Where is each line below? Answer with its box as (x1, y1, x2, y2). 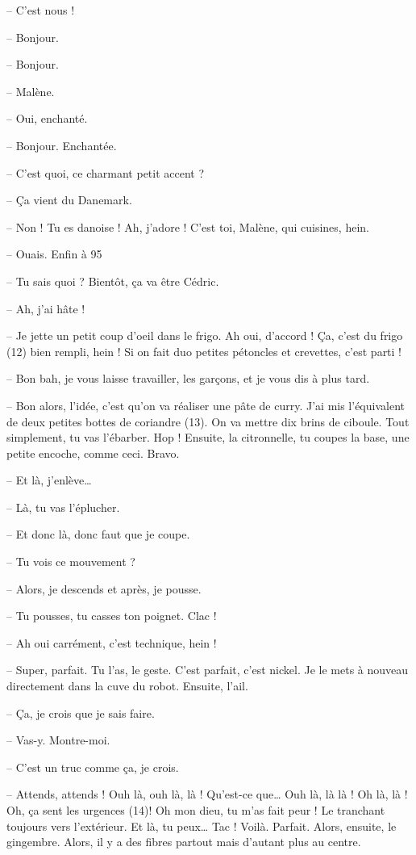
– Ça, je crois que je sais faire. (6, 704, 155, 721)
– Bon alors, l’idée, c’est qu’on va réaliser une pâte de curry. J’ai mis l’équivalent (6, 396, 405, 413)
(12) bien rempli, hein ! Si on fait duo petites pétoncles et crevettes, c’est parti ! (6, 342, 402, 359)
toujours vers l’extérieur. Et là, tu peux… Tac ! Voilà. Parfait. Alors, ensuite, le (6, 817, 397, 834)
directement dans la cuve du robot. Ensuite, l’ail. (6, 677, 248, 694)
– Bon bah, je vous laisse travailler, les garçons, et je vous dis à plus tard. (6, 370, 370, 387)
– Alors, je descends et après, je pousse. (6, 580, 202, 597)
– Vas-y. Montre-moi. (6, 731, 110, 748)
